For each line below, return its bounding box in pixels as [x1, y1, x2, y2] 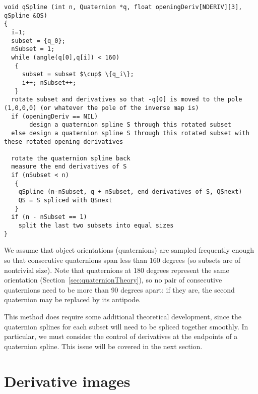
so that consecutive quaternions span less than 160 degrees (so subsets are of [4, 254, 241, 265]
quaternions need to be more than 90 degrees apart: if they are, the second [4, 284, 235, 295]
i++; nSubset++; [22, 79, 77, 86]
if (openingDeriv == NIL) [11, 112, 98, 120]
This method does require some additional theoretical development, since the [4, 311, 241, 321]
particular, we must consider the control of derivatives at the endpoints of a [4, 331, 238, 342]
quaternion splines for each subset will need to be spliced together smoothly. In [4, 321, 248, 331]
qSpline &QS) [4, 12, 47, 19]
